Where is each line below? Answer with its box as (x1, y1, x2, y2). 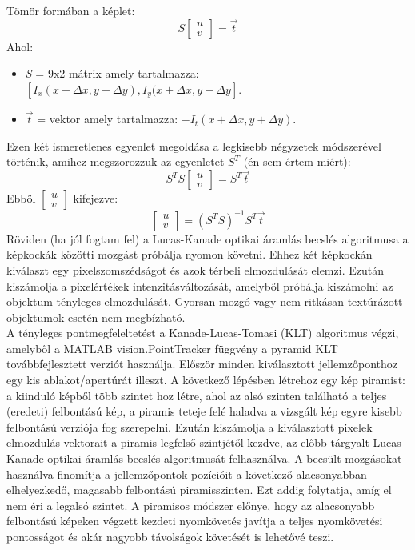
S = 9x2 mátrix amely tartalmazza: (25, 65, 199, 82)
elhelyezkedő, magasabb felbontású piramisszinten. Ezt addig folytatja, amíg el (6, 481, 392, 498)
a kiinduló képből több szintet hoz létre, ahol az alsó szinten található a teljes (6, 387, 387, 403)
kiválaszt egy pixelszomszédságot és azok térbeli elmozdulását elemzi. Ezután (6, 261, 384, 278)
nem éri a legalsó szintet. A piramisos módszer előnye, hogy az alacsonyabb (6, 496, 375, 513)
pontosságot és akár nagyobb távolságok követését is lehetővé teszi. (6, 528, 334, 544)
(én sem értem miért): (243, 153, 351, 170)
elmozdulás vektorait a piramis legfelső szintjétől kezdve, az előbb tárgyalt (6, 434, 369, 451)
